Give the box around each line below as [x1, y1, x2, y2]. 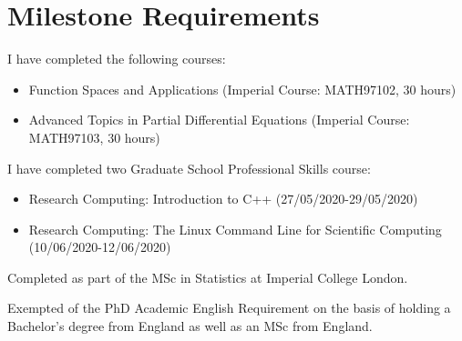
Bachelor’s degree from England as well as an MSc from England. [7, 316, 373, 336]
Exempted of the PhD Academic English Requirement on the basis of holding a [7, 298, 451, 317]
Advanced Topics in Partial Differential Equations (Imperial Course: [28, 110, 410, 129]
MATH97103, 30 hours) [28, 127, 160, 146]
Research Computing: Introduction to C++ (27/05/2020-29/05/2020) [28, 189, 418, 208]
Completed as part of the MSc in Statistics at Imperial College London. [7, 267, 408, 286]
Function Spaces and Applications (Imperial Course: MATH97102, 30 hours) [28, 79, 457, 98]
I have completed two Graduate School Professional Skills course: [7, 158, 371, 177]
